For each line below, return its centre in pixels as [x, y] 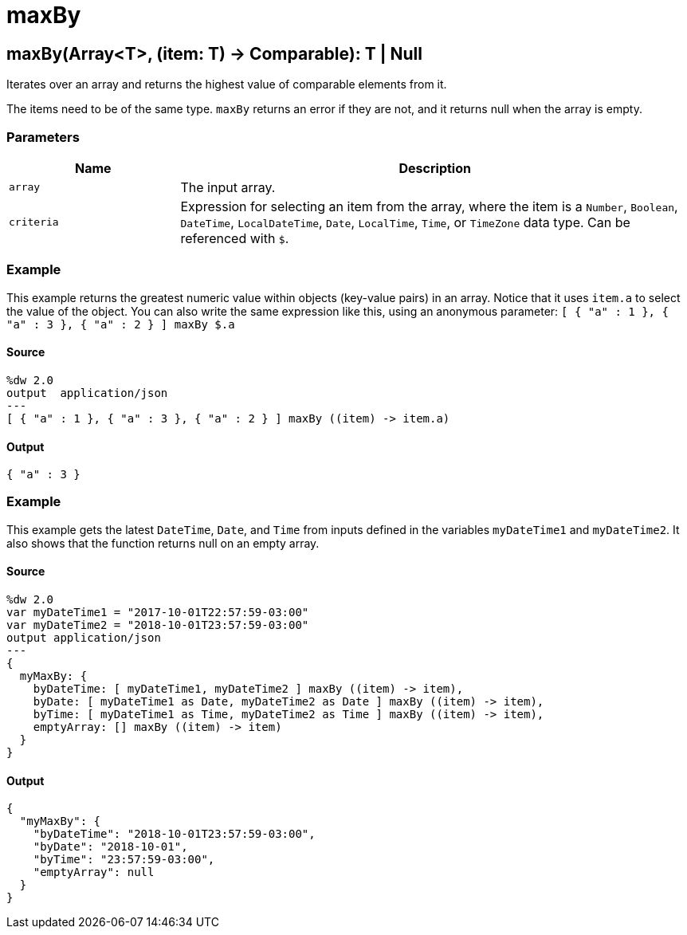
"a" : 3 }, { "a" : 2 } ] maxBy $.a [121, 324]
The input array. [228, 187]
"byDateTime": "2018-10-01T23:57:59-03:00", [174, 834]
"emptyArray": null [94, 872]
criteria [34, 222]
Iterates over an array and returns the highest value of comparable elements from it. [227, 84]
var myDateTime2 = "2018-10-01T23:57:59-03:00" [158, 625]
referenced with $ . [235, 238]
